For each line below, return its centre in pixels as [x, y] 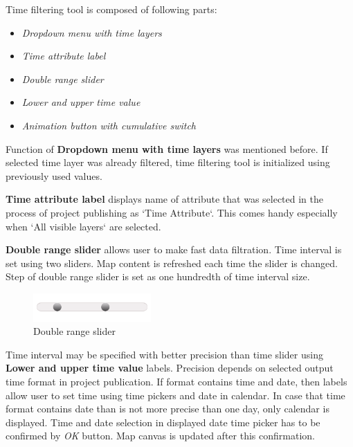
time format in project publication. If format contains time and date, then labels [176, 381]
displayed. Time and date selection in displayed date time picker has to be [163, 422]
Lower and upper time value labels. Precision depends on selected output [170, 368]
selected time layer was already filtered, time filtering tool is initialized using [168, 162]
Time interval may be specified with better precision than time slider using [164, 354]
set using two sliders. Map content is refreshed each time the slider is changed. [172, 263]
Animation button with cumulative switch [109, 125]
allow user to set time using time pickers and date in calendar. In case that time [175, 395]
